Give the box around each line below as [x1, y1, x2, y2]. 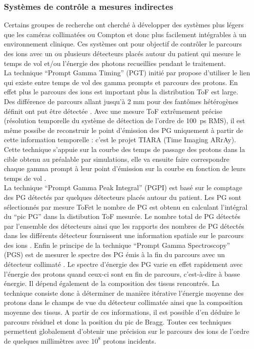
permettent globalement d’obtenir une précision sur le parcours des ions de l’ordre [4, 326, 249, 336]
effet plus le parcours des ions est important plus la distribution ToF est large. [4, 87, 238, 97]
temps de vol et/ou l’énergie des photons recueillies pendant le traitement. [4, 58, 226, 68]
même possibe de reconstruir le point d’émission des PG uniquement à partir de [4, 125, 243, 135]
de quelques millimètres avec [4, 335, 89, 346]
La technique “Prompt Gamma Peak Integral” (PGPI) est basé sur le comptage [4, 182, 242, 193]
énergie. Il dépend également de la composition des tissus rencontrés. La [4, 278, 220, 288]
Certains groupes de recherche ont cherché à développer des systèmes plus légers [4, 20, 244, 30]
